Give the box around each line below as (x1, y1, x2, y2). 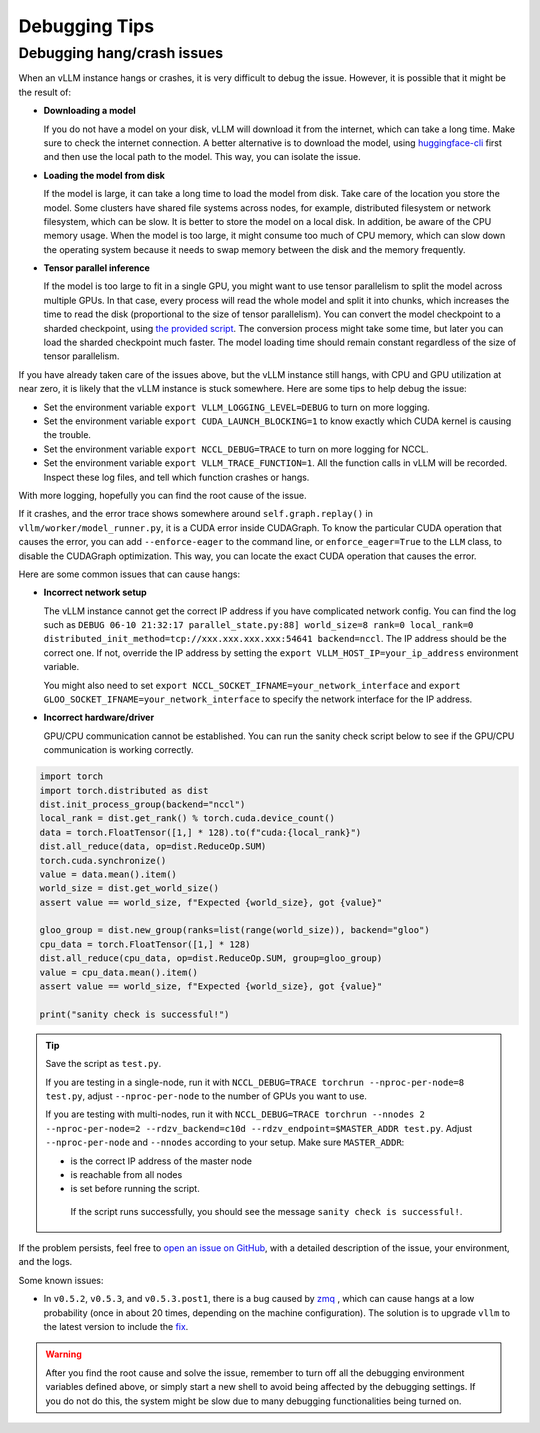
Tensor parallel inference (43, 262, 150, 274)
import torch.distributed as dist (39, 785, 209, 796)
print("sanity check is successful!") (39, 1008, 230, 1020)
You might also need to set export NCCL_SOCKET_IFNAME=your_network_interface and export (43, 679, 461, 691)
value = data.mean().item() (39, 868, 177, 880)
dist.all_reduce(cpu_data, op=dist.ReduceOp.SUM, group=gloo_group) (39, 953, 383, 964)
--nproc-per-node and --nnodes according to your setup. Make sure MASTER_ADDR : (45, 1136, 405, 1149)
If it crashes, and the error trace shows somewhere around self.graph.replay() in (18, 508, 374, 520)
